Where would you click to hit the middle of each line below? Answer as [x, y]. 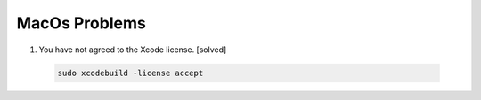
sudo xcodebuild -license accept [130, 73]
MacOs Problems [81, 23]
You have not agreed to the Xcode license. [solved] [133, 50]
